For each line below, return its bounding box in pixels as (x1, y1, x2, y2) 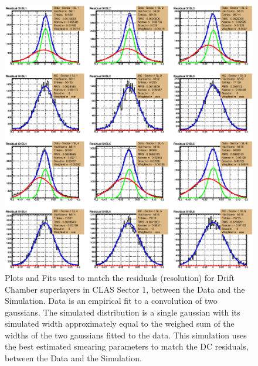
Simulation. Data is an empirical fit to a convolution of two (5, 294, 218, 307)
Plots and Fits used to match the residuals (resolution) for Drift (5, 271, 235, 283)
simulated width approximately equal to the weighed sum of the (5, 317, 235, 330)
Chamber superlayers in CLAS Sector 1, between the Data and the (5, 283, 245, 295)
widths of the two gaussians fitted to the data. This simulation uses (5, 328, 247, 341)
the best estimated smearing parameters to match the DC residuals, (5, 340, 249, 353)
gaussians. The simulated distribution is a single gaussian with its (5, 306, 240, 318)
